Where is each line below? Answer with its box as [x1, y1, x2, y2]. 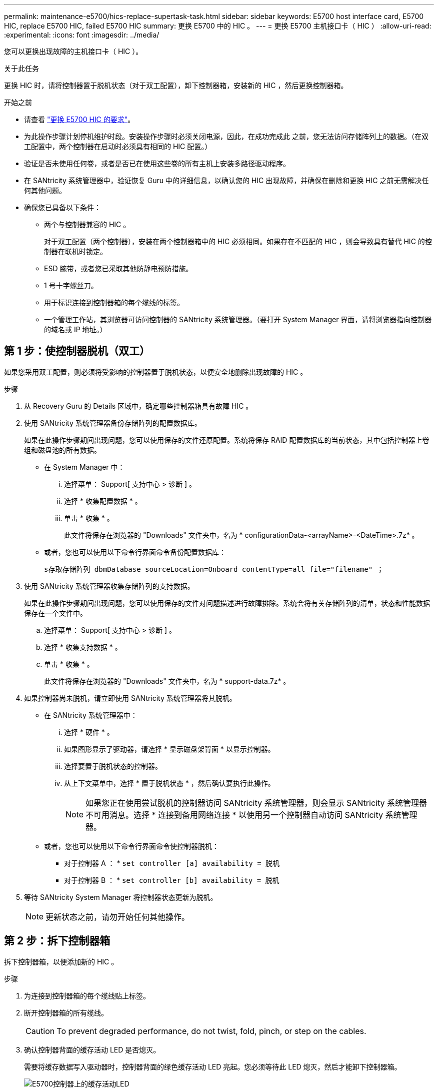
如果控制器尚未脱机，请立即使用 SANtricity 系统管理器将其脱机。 [24, 693, 236, 702]
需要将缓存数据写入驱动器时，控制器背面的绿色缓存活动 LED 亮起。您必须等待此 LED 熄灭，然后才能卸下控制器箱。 [24, 1062, 401, 1071]
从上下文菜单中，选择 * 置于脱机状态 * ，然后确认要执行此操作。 [64, 778, 275, 787]
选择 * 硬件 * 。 [64, 727, 114, 736]
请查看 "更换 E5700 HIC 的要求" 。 [24, 115, 135, 124]
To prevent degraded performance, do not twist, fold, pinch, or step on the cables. [56, 1025, 366, 1036]
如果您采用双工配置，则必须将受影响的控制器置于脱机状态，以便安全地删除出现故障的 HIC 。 [4, 367, 307, 376]
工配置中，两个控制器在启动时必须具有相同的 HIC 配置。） [24, 142, 212, 151]
